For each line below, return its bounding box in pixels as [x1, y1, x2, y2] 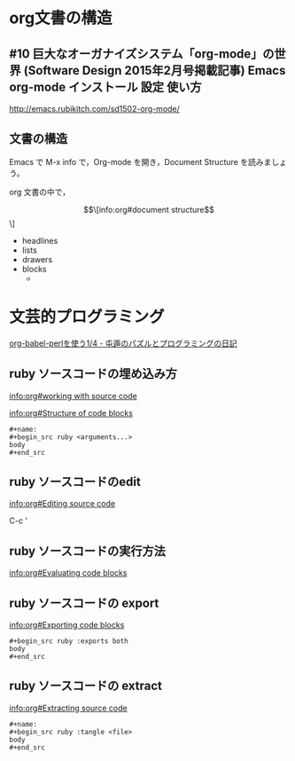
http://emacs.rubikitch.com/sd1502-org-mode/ [9, 104, 180, 114]
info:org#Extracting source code [9, 702, 128, 713]
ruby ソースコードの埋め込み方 [9, 366, 178, 381]
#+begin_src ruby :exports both [9, 637, 128, 646]
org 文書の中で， [9, 186, 71, 197]
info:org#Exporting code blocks [9, 620, 125, 630]
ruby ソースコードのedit [9, 474, 142, 489]
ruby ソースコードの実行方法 [9, 543, 167, 559]
